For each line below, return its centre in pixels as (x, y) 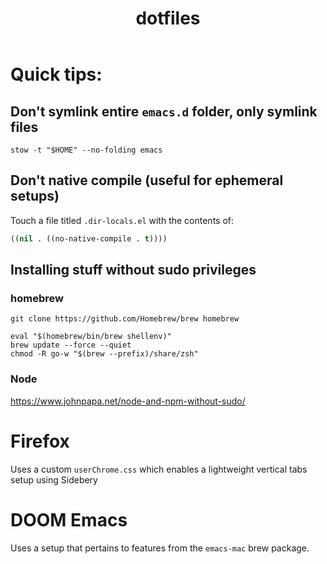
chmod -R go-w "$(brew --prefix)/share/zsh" (104, 354)
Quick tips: (56, 74)
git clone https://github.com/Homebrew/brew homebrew (125, 319)
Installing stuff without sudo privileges (133, 270)
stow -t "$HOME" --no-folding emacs (86, 150)
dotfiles (168, 18)
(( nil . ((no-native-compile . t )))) (89, 238)
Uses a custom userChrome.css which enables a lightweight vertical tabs (159, 469)
